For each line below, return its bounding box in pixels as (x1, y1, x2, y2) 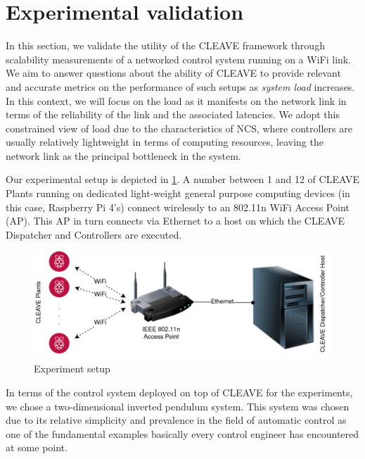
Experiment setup (34, 361, 110, 376)
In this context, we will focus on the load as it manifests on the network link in (6, 93, 347, 108)
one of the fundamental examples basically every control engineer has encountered (6, 426, 359, 441)
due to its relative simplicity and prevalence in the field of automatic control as (6, 413, 347, 427)
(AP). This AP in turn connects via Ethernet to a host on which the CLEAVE (6, 213, 345, 228)
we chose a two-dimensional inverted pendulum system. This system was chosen (6, 398, 350, 413)
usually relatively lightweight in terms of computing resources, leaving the (6, 134, 324, 149)
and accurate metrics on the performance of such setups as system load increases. (6, 79, 355, 94)
